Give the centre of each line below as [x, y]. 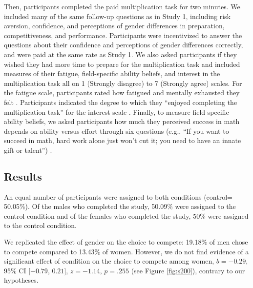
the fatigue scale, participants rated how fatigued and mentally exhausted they [122, 93]
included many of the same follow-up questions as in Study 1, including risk [117, 16]
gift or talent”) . [28, 150]
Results [23, 176]
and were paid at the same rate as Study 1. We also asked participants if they [120, 54]
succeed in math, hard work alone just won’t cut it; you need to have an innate [123, 140]
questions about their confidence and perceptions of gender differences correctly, [124, 45]
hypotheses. [21, 280]
